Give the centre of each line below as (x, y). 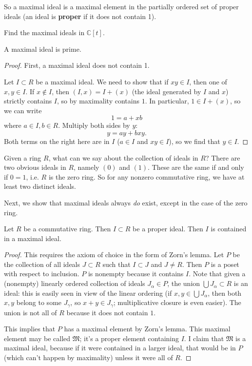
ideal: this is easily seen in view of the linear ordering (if (88, 293)
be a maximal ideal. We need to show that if (102, 81)
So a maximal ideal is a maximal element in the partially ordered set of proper (121, 6)
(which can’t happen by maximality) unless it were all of (88, 357)
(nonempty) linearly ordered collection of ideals (75, 283)
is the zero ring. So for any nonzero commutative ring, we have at (146, 176)
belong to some (39, 302)
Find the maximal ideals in (44, 32)
